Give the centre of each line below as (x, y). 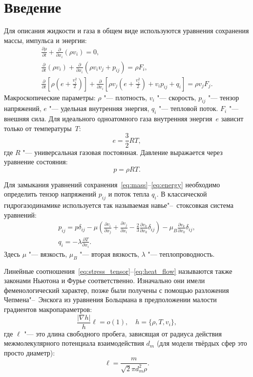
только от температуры (38, 128)
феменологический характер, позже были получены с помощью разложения (116, 290)
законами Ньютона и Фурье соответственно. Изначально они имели (105, 280)
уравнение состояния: (36, 162)
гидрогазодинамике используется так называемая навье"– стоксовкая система (119, 205)
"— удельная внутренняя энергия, (99, 108)
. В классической (182, 194)
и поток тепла (129, 194)
